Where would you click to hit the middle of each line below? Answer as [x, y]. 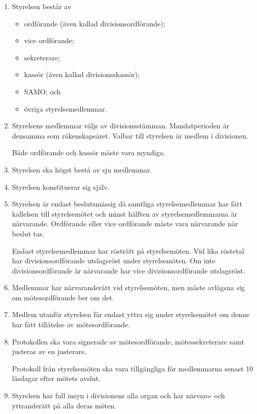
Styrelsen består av [42, 6]
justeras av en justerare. [49, 351]
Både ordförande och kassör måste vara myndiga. [89, 152]
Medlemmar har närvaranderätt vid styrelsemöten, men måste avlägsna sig [128, 287]
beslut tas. [28, 233]
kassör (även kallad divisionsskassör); [82, 74]
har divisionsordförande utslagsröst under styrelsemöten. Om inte [114, 261]
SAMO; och [42, 91]
